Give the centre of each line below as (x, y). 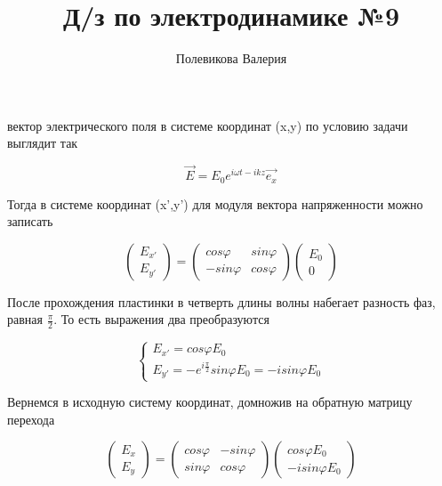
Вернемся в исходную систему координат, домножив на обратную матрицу (210, 402)
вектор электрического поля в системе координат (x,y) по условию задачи (208, 125)
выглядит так (43, 143)
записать (30, 221)
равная (25, 319)
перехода (31, 419)
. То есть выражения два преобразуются (161, 319)
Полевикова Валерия (231, 58)
